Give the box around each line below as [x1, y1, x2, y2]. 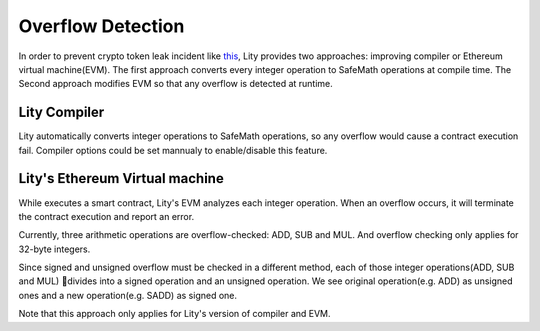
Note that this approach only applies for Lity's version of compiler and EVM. [18, 308, 331, 320]
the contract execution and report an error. [18, 210, 195, 222]
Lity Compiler [18, 104, 105, 121]
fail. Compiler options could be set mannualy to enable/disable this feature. [18, 144, 328, 156]
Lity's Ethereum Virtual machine [18, 170, 224, 187]
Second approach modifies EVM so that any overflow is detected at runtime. [18, 78, 334, 90]
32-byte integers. [18, 243, 91, 255]
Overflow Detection [18, 15, 185, 37]
